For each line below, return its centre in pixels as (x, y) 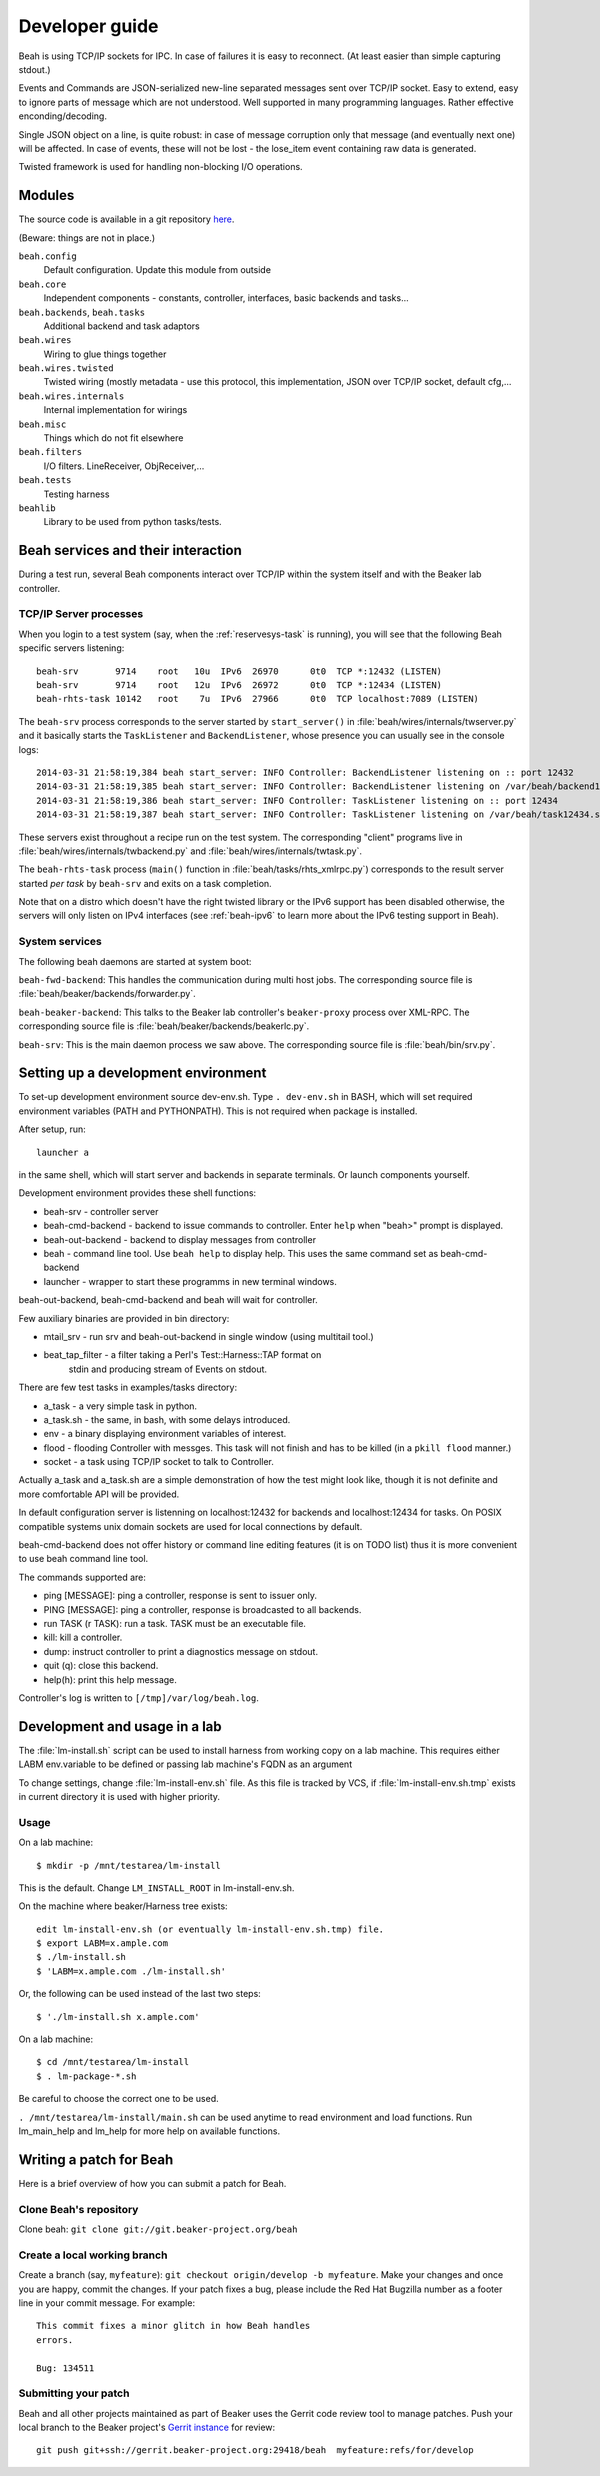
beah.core (42, 284)
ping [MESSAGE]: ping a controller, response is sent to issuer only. (180, 1596)
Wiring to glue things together (105, 354)
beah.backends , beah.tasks (81, 312)
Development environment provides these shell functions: (137, 1193)
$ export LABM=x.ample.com (102, 1943)
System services (60, 942)
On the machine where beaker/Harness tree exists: (123, 1906)
